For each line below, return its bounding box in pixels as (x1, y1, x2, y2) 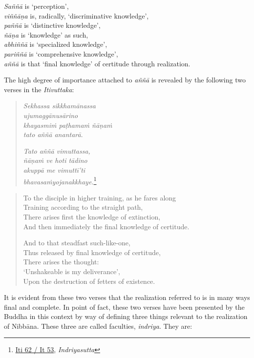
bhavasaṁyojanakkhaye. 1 (23, 175, 97, 186)
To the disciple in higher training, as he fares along (23, 192, 176, 202)
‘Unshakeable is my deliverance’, (23, 266, 120, 276)
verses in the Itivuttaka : (4, 84, 74, 94)
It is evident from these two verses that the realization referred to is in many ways (4, 292, 250, 302)
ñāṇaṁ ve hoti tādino (23, 155, 87, 165)
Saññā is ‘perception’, (4, 1, 69, 11)
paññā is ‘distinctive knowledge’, (4, 20, 101, 30)
